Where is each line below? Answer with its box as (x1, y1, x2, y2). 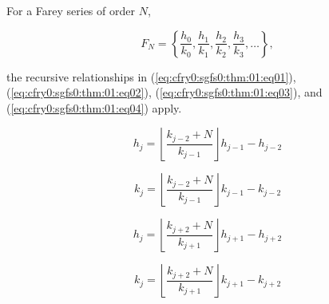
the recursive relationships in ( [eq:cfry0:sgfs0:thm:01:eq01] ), (6, 68, 296, 85)
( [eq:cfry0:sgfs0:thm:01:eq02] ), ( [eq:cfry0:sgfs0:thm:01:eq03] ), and (6, 84, 323, 101)
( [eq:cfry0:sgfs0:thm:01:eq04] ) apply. (6, 99, 182, 116)
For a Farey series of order (6, 2, 135, 18)
